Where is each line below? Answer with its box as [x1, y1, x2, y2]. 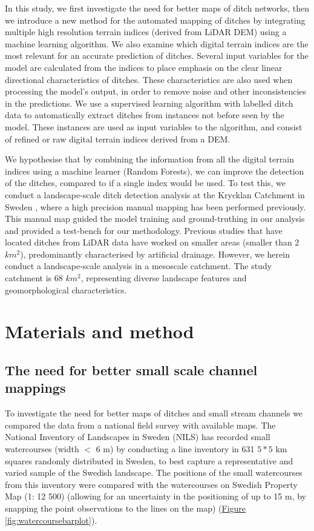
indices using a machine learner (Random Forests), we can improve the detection [5, 164, 304, 177]
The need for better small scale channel [5, 361, 258, 379]
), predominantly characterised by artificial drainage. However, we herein [20, 247, 290, 260]
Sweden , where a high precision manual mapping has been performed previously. [5, 200, 306, 213]
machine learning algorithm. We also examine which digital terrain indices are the [5, 37, 309, 50]
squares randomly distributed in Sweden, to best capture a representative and [5, 454, 293, 467]
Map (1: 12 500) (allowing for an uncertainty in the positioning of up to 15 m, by [5, 490, 306, 503]
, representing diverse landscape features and [80, 272, 247, 284]
